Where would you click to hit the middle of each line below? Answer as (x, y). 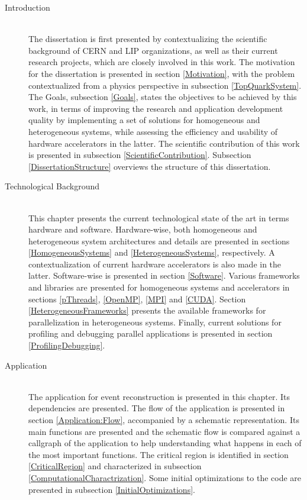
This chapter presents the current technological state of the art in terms (159, 217)
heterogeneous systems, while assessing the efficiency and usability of (153, 131)
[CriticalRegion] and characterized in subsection (115, 466)
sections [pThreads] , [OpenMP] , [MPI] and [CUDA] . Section (137, 299)
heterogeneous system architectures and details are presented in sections (159, 241)
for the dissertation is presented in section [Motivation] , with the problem (162, 73)
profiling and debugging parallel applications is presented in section (151, 333)
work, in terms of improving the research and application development (156, 108)
